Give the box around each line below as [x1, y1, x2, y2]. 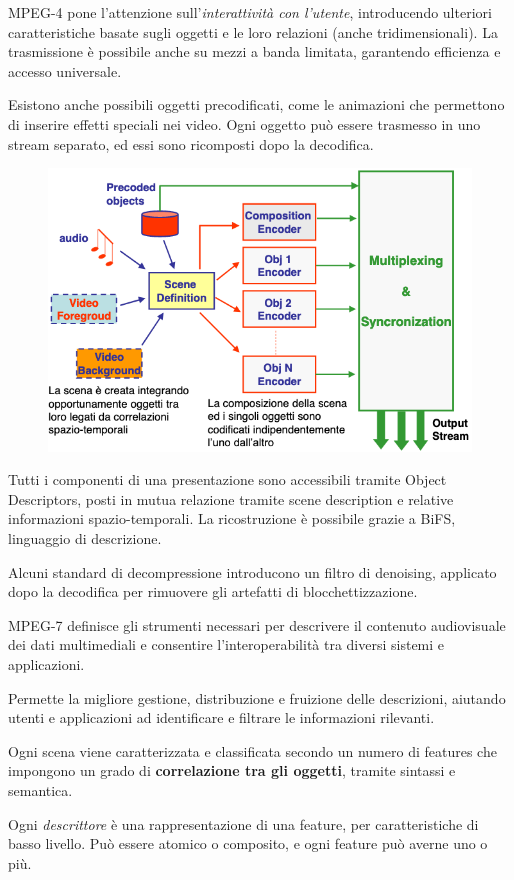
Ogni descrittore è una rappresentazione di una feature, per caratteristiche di [8, 813, 479, 834]
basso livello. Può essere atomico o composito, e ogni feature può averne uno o [8, 833, 488, 854]
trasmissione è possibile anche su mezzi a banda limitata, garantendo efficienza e [8, 41, 501, 62]
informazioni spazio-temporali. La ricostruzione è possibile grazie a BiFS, [8, 508, 456, 529]
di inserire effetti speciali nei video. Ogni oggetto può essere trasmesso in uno [8, 113, 481, 134]
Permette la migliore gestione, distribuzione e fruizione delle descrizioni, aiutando [8, 687, 506, 708]
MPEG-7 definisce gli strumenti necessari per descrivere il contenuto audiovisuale [8, 614, 506, 635]
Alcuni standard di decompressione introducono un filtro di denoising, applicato [8, 561, 497, 582]
